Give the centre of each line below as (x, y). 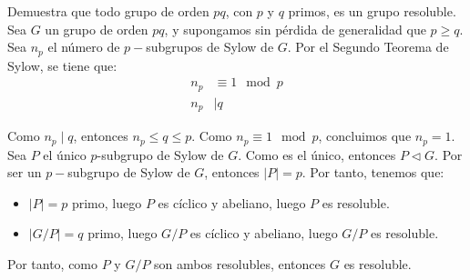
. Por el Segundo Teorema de (368, 47)
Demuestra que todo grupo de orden (108, 11)
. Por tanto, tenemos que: (373, 172)
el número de (84, 47)
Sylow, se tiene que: (62, 65)
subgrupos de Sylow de (210, 47)
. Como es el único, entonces (317, 154)
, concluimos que (365, 136)
